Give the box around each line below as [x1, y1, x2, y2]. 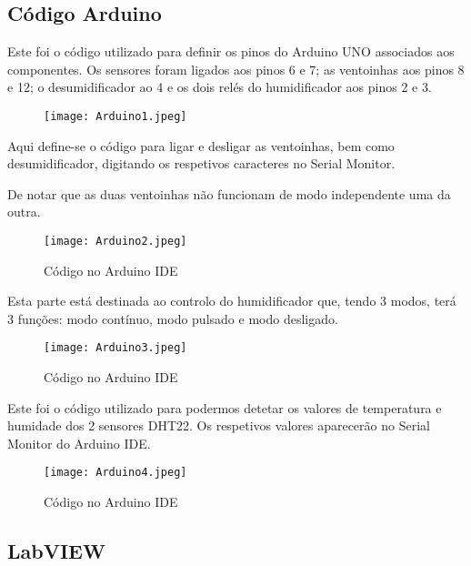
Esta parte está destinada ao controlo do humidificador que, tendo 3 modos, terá [7, 291, 456, 310]
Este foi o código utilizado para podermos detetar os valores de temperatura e [7, 398, 442, 417]
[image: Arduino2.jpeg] [44, 235, 187, 248]
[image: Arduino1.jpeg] [44, 109, 187, 123]
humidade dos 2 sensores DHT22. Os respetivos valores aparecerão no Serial [7, 416, 430, 435]
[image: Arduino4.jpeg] [44, 466, 187, 480]
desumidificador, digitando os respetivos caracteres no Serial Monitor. [7, 154, 396, 173]
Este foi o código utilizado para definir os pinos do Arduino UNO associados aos [7, 42, 455, 61]
